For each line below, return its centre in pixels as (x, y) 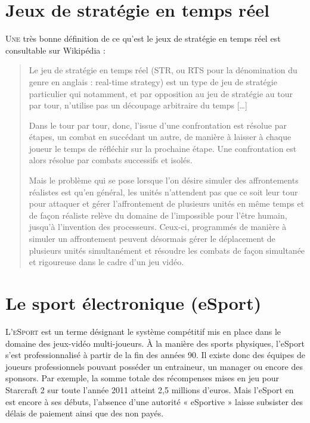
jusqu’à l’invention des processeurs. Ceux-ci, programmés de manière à (158, 227)
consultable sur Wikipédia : (55, 50)
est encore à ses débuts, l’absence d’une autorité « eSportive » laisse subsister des (154, 401)
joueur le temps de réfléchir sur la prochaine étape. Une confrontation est (163, 148)
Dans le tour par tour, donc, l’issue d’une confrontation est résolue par (158, 125)
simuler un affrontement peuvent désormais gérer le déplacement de (152, 239)
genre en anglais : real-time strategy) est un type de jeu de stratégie (153, 81)
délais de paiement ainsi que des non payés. (85, 413)
